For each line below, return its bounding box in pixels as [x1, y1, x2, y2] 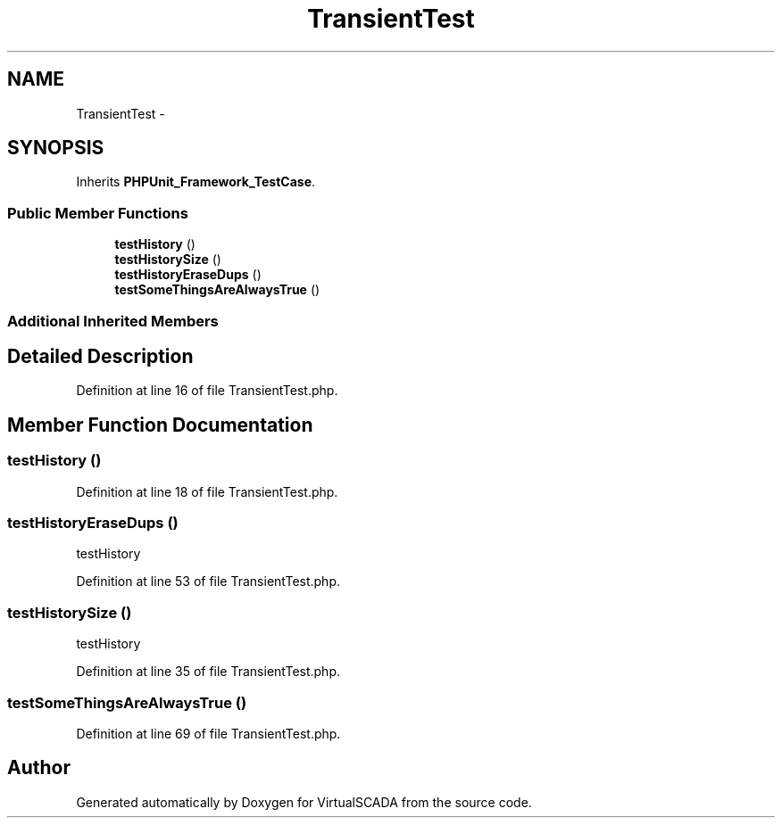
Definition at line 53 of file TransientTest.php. [76, 573, 340, 590]
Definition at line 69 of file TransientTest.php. [76, 725, 341, 741]
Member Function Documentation [7, 413, 313, 436]
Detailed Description [7, 344, 194, 367]
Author [7, 756, 71, 780]
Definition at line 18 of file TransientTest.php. [76, 483, 338, 499]
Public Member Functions [7, 203, 188, 222]
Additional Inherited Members [7, 311, 219, 330]
